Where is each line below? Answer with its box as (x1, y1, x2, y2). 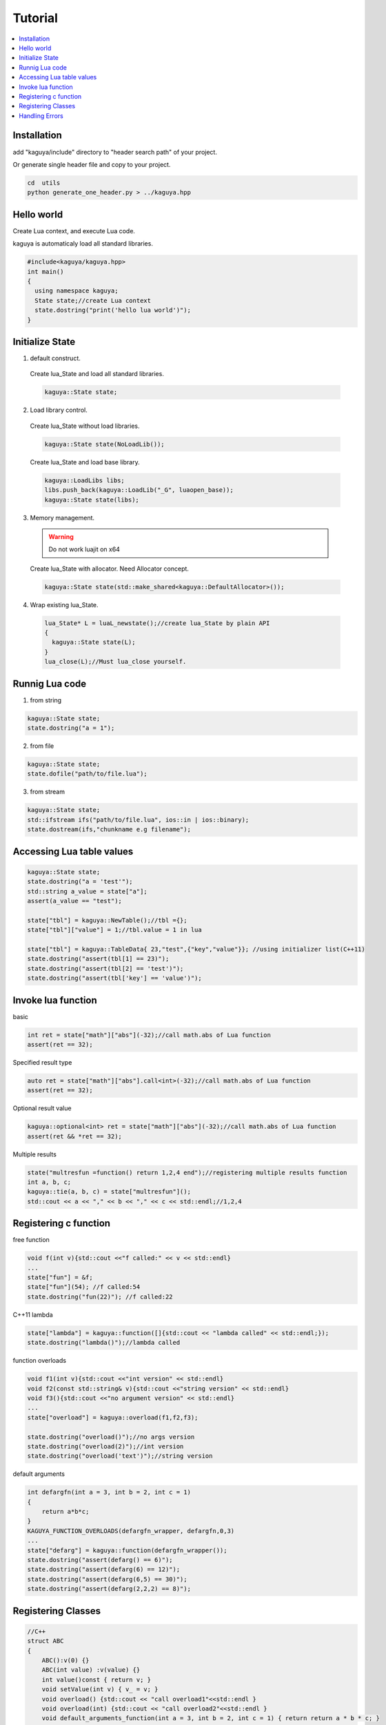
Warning (48, 532, 74, 541)
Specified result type (12, 1058, 72, 1066)
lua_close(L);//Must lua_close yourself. (44, 658, 187, 666)
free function (12, 1236, 50, 1244)
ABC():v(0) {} (41, 1656, 90, 1664)
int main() (27, 268, 64, 275)
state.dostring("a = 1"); (27, 724, 115, 732)
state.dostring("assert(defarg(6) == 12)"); (27, 1566, 181, 1573)
